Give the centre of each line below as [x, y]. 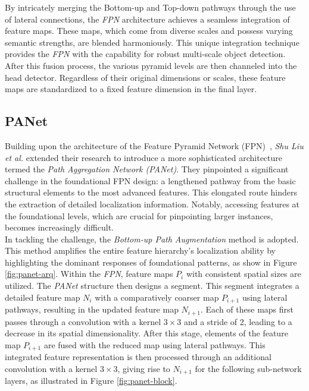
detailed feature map [43, 297]
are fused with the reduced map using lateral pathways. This [154, 344]
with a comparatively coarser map [157, 297]
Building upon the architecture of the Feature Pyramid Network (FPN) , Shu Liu [154, 145]
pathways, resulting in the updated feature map [92, 309]
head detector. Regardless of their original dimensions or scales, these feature [145, 77]
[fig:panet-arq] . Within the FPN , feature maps [89, 274]
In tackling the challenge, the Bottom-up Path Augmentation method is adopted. [152, 239]
